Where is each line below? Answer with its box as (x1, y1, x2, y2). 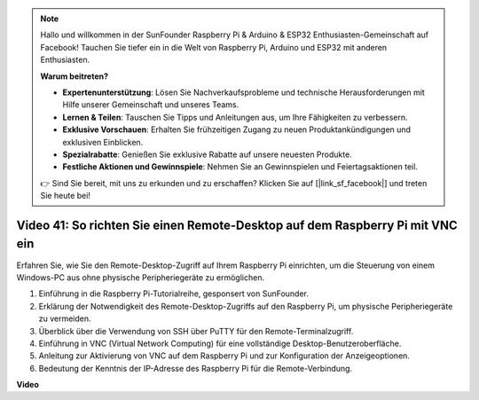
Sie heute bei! (40, 191, 90, 201)
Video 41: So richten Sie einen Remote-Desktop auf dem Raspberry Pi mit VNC (16, 217, 458, 232)
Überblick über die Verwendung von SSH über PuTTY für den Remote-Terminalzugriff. (38, 325, 354, 336)
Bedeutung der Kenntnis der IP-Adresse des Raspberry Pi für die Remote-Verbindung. (38, 363, 353, 373)
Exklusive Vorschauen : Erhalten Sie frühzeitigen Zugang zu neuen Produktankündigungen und (62, 124, 412, 135)
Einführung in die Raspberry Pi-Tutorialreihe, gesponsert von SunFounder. (38, 288, 310, 299)
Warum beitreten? (40, 71, 109, 82)
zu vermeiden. (38, 313, 92, 324)
